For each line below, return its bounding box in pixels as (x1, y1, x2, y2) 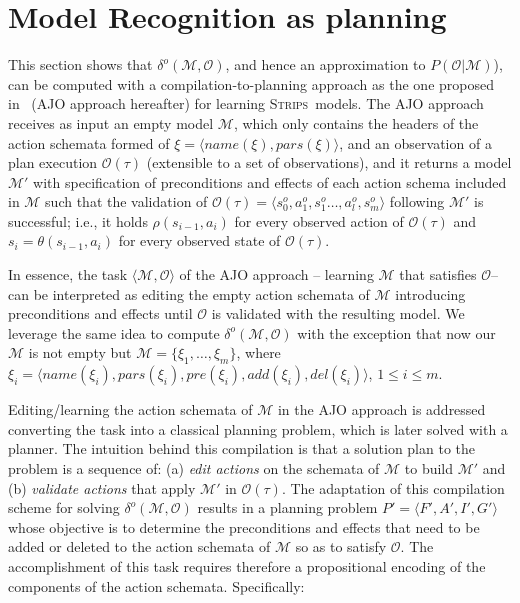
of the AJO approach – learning (179, 264, 374, 285)
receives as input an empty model (8, 112, 214, 133)
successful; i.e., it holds (8, 210, 148, 231)
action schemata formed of (8, 132, 170, 153)
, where (236, 342, 281, 363)
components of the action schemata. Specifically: (8, 575, 305, 596)
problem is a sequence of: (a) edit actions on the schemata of (8, 458, 380, 479)
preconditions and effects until (8, 303, 193, 324)
